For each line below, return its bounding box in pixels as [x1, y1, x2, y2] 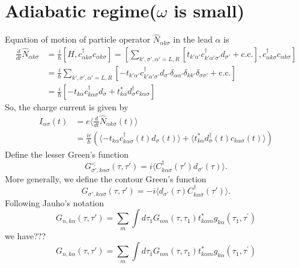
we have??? [5, 229, 46, 242]
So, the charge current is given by [5, 101, 128, 113]
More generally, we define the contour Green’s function [5, 172, 207, 185]
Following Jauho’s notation [5, 196, 104, 209]
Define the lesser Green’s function [5, 147, 128, 160]
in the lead [173, 33, 213, 46]
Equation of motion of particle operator [5, 33, 151, 46]
